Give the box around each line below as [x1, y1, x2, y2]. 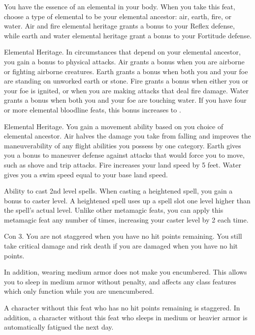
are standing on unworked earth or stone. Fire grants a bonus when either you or [4, 76, 249, 86]
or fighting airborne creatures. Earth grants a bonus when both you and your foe [4, 66, 248, 76]
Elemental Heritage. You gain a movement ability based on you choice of [4, 121, 223, 131]
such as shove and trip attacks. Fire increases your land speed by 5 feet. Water [4, 159, 241, 169]
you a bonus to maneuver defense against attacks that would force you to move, [4, 150, 245, 160]
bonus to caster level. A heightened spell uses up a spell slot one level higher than [4, 195, 251, 205]
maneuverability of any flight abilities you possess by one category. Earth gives [4, 140, 241, 150]
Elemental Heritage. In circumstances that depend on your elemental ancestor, [4, 47, 241, 57]
